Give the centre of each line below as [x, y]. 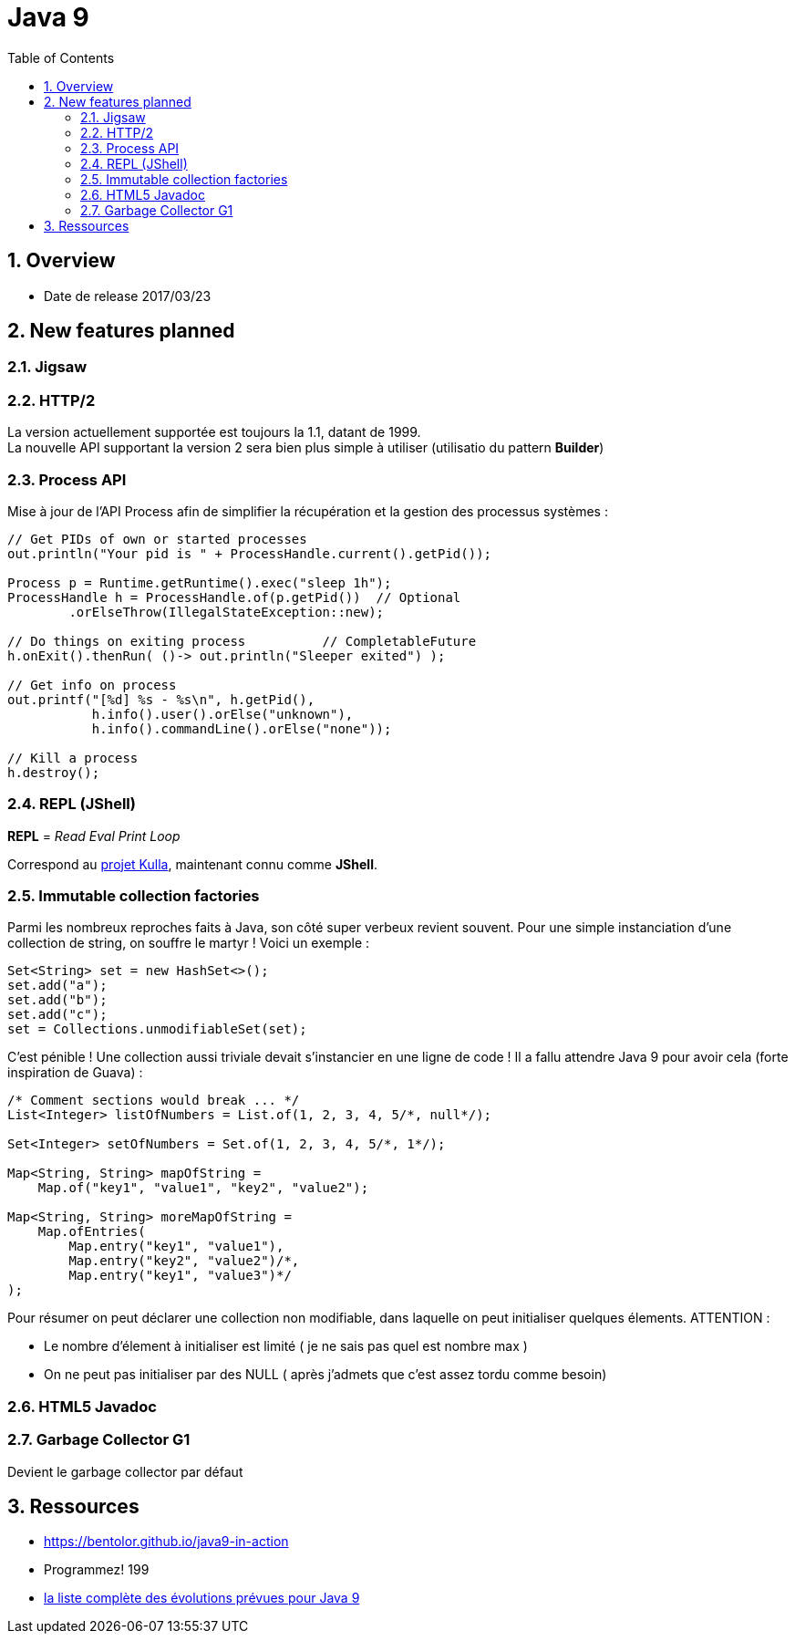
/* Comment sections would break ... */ [154, 1101]
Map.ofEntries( [92, 1232]
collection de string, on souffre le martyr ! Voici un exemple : [189, 943]
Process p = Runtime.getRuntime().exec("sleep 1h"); [200, 582]
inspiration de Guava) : [75, 1073]
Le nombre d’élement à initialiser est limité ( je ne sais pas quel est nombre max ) [286, 1346]
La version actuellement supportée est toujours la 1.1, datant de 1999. [214, 432]
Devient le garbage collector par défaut [125, 1471]
